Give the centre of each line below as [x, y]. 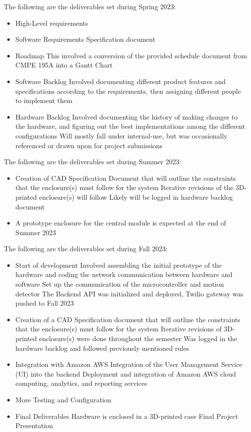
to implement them [44, 100]
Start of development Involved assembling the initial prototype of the [118, 265]
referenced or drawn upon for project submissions [89, 145]
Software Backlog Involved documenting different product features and [120, 81]
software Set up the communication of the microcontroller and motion [120, 284]
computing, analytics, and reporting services [81, 383]
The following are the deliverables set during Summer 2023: [93, 162]
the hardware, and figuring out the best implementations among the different [130, 126]
